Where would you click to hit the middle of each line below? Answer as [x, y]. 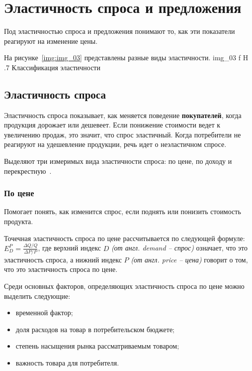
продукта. [19, 221]
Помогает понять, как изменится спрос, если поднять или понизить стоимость [123, 211]
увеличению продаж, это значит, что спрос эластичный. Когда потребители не [123, 134]
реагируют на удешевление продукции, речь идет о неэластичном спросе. [115, 144]
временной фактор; [44, 312]
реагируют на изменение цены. [51, 41]
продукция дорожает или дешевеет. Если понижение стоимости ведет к [112, 125]
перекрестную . [28, 171]
